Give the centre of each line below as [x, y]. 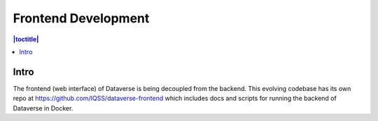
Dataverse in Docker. [43, 108]
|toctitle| [26, 39]
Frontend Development [81, 18]
